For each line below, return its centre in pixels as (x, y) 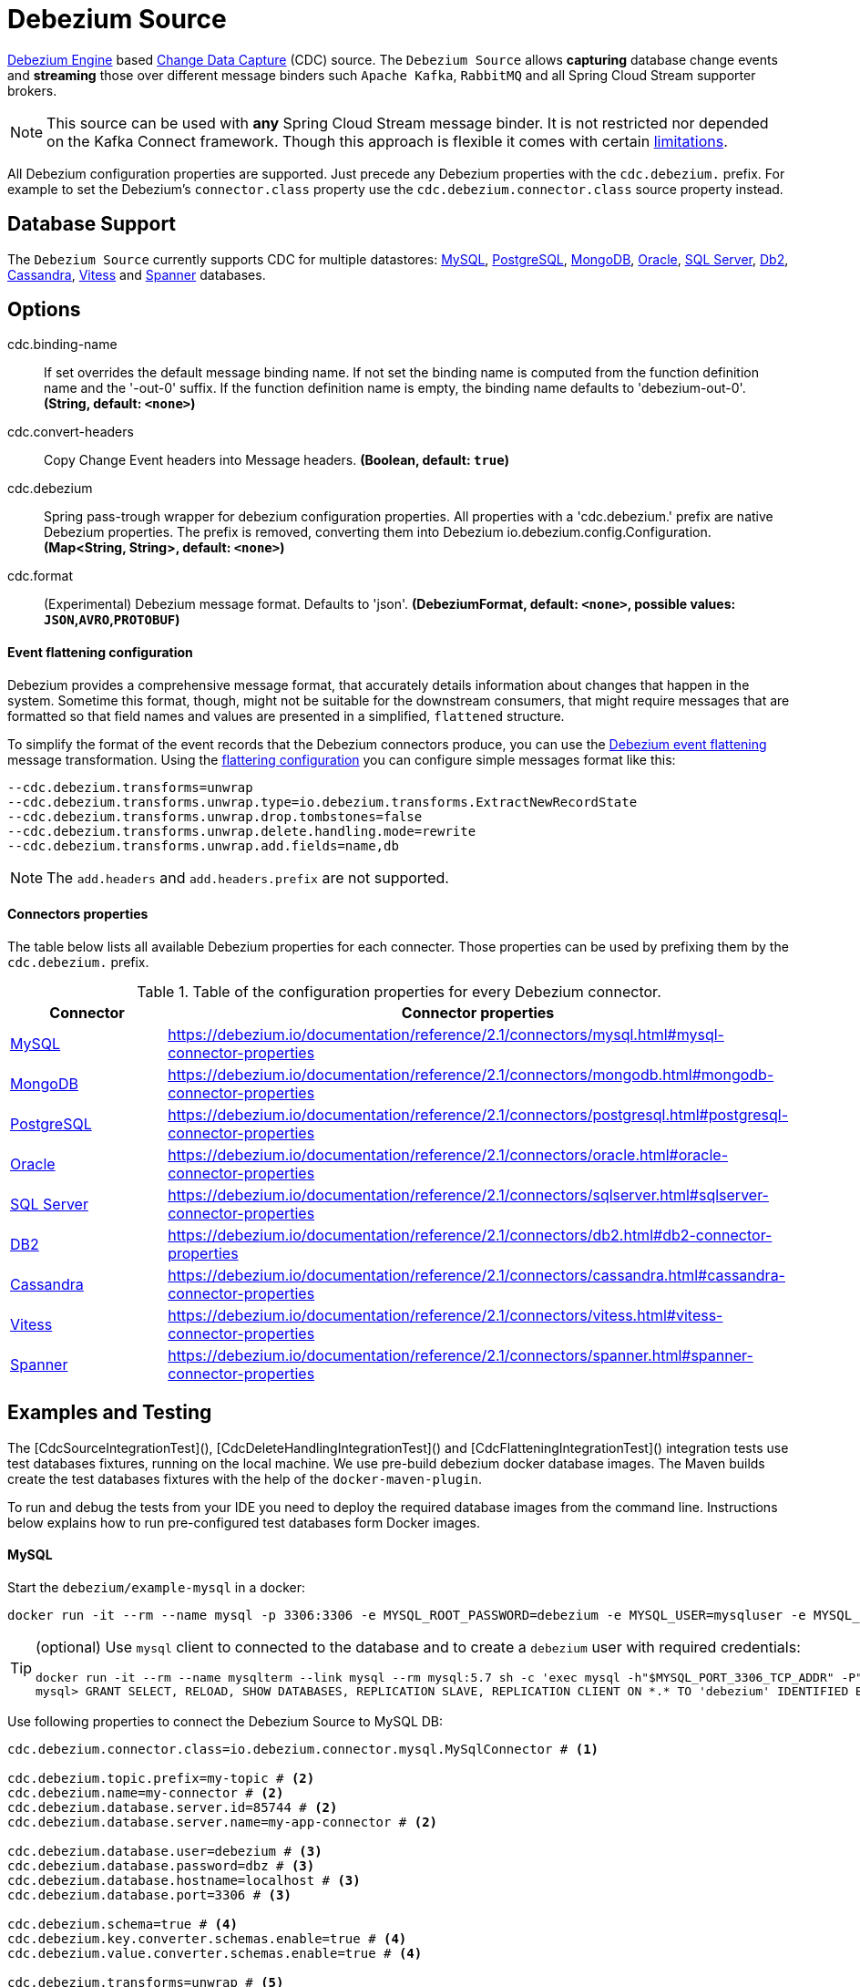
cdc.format (40, 576)
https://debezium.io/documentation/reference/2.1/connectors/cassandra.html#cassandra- (476, 1275)
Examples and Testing (110, 1413)
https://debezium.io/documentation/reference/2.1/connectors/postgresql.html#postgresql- (478, 1114)
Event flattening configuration (100, 653)
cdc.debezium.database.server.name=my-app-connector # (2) (223, 1822)
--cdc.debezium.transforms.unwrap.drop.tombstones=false (215, 816)
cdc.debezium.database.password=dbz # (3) (161, 1865)
